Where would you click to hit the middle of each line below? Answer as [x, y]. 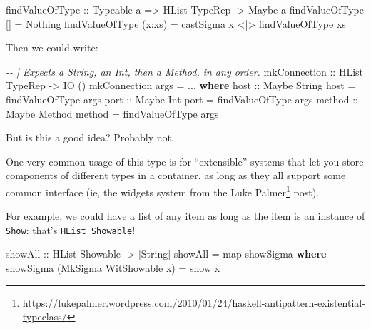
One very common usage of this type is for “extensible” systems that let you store [185, 161]
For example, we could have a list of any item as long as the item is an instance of [185, 216]
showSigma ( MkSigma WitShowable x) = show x [113, 268]
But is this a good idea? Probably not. [90, 137]
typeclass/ [45, 317]
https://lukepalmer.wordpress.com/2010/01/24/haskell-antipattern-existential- [194, 302]
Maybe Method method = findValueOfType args [112, 113]
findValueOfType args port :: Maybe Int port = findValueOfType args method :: [182, 99]
